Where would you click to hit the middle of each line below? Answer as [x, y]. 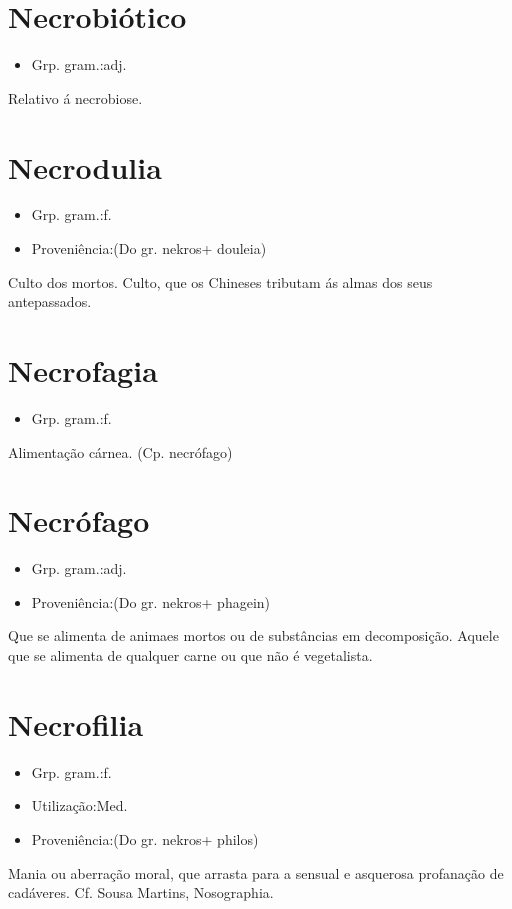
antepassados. [50, 301]
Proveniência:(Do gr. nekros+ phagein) [151, 601]
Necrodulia [85, 166]
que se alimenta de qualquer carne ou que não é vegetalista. [190, 655]
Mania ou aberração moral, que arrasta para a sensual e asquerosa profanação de [256, 872]
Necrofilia [76, 723]
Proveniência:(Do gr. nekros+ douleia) [149, 248]
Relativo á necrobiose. [75, 97]
